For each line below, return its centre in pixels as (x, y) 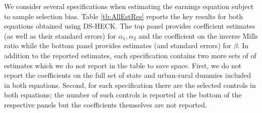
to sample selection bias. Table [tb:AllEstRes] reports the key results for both (124, 16)
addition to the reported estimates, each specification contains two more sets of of (130, 55)
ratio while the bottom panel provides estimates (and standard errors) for (118, 45)
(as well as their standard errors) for (60, 35)
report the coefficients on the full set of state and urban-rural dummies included (128, 75)
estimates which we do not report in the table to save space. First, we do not (123, 65)
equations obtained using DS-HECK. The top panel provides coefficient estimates (130, 26)
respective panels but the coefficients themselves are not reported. (106, 104)
